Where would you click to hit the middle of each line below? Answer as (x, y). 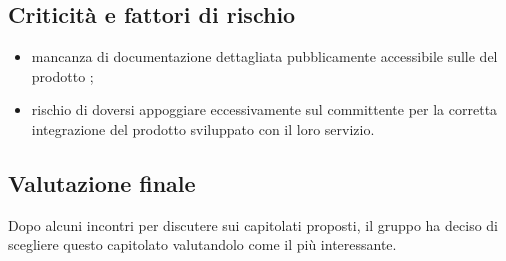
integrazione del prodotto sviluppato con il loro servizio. (203, 128)
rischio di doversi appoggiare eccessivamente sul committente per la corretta (264, 109)
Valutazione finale (102, 182)
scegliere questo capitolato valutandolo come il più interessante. (202, 244)
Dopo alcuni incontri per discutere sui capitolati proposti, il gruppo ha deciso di (253, 224)
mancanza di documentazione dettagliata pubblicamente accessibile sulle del (264, 56)
